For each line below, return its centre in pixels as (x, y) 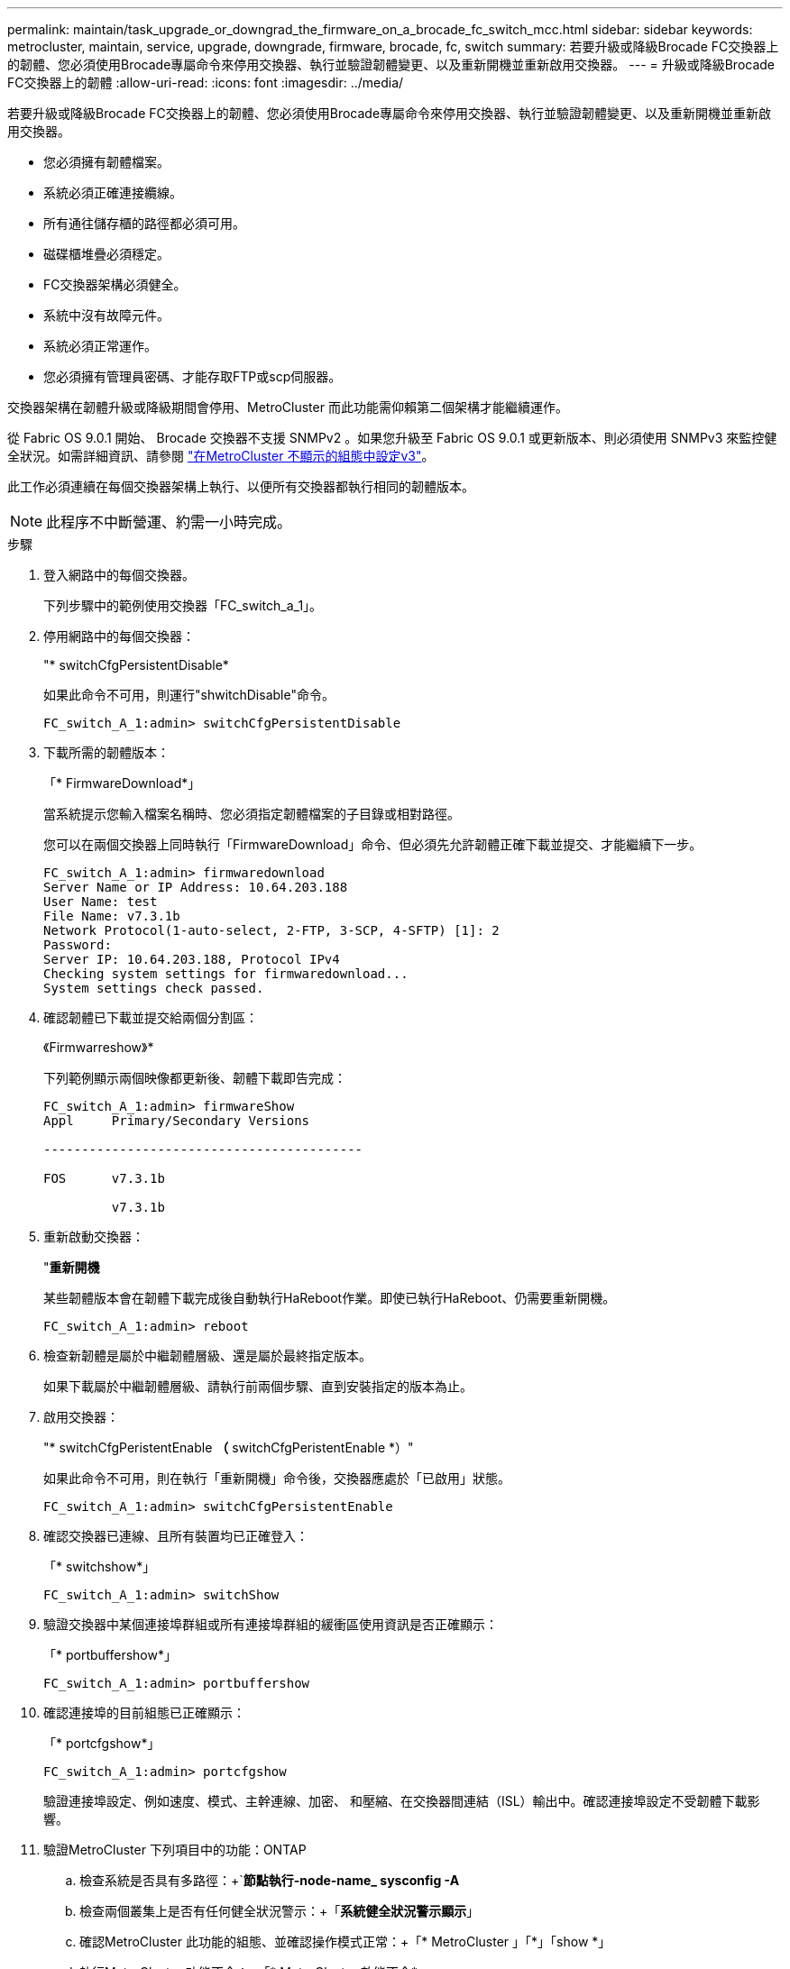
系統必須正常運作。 (100, 346)
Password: (78, 945)
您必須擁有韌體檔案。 (106, 162)
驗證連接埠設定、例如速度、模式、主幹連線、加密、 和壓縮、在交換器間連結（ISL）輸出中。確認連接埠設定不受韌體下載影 (402, 1801)
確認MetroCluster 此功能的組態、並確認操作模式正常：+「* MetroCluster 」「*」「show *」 (345, 1942)
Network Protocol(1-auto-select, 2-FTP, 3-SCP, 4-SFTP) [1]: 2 (271, 930)
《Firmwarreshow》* (99, 1047)
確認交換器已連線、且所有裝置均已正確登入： (176, 1536)
